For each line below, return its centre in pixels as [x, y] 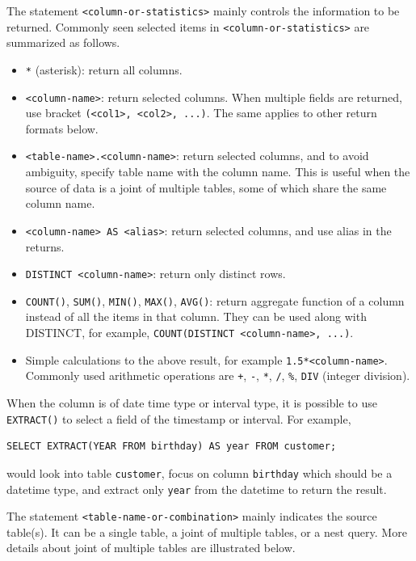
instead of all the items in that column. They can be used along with [196, 316]
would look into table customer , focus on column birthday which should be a [200, 472]
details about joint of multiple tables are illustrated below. [151, 548]
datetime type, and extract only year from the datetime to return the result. [197, 489]
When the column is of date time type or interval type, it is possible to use [192, 403]
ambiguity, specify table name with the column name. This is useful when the [218, 172]
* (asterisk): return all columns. [104, 69]
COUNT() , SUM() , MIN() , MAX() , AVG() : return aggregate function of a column [215, 300]
